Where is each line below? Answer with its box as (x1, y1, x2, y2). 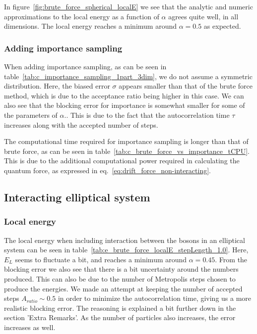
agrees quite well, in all (168, 11, 239, 21)
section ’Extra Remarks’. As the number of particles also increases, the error (4, 312, 236, 323)
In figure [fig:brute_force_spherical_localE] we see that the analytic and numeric (4, 1, 253, 11)
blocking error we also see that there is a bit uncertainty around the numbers (4, 264, 239, 274)
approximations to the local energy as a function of (4, 11, 159, 21)
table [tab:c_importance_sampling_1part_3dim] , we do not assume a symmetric (4, 71, 253, 81)
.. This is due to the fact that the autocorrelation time (64, 109, 230, 120)
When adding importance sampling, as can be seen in (4, 61, 167, 71)
